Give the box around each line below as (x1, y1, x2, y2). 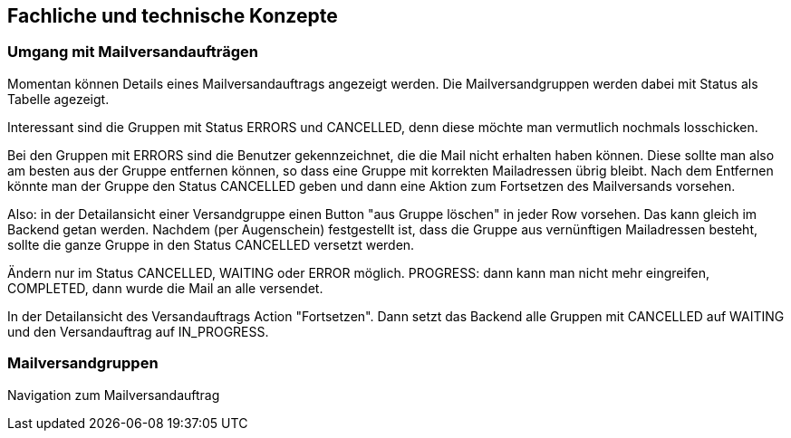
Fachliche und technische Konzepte (7, 5, 338, 27)
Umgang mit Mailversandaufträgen (7, 43, 258, 62)
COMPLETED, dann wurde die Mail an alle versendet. (7, 280, 323, 296)
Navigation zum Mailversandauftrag (7, 386, 220, 403)
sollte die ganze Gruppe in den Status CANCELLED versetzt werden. (7, 236, 415, 252)
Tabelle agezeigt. (7, 90, 110, 107)
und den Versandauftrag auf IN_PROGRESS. (7, 323, 269, 339)
